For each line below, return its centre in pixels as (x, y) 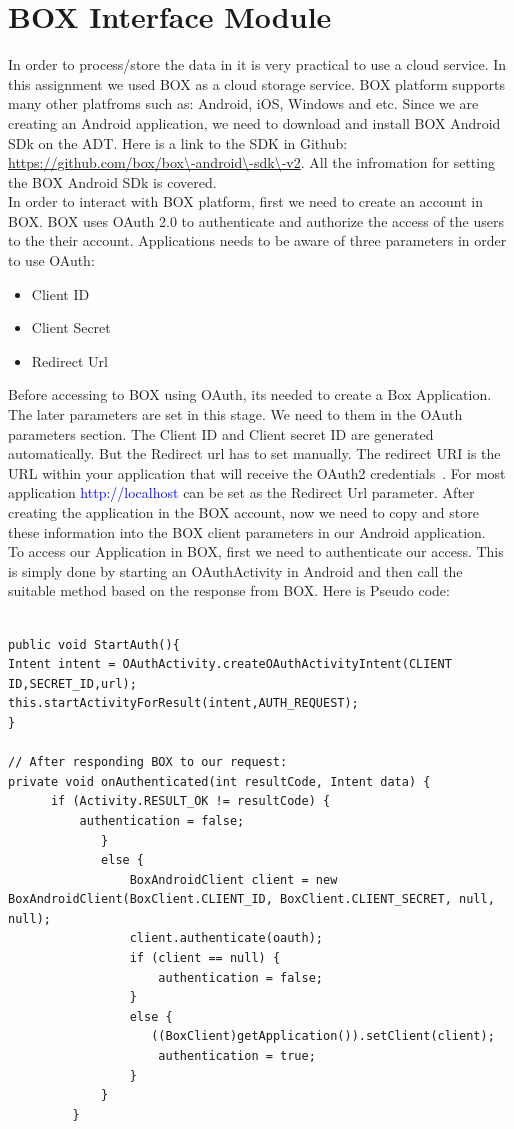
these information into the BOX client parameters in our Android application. (247, 531)
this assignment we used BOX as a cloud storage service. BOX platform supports (257, 83)
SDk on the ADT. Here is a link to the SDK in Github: (178, 142)
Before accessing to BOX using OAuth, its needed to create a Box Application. (250, 394)
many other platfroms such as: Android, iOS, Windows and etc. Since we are (243, 103)
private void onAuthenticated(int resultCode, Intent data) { (219, 781)
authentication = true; (237, 1056)
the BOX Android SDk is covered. (112, 181)
